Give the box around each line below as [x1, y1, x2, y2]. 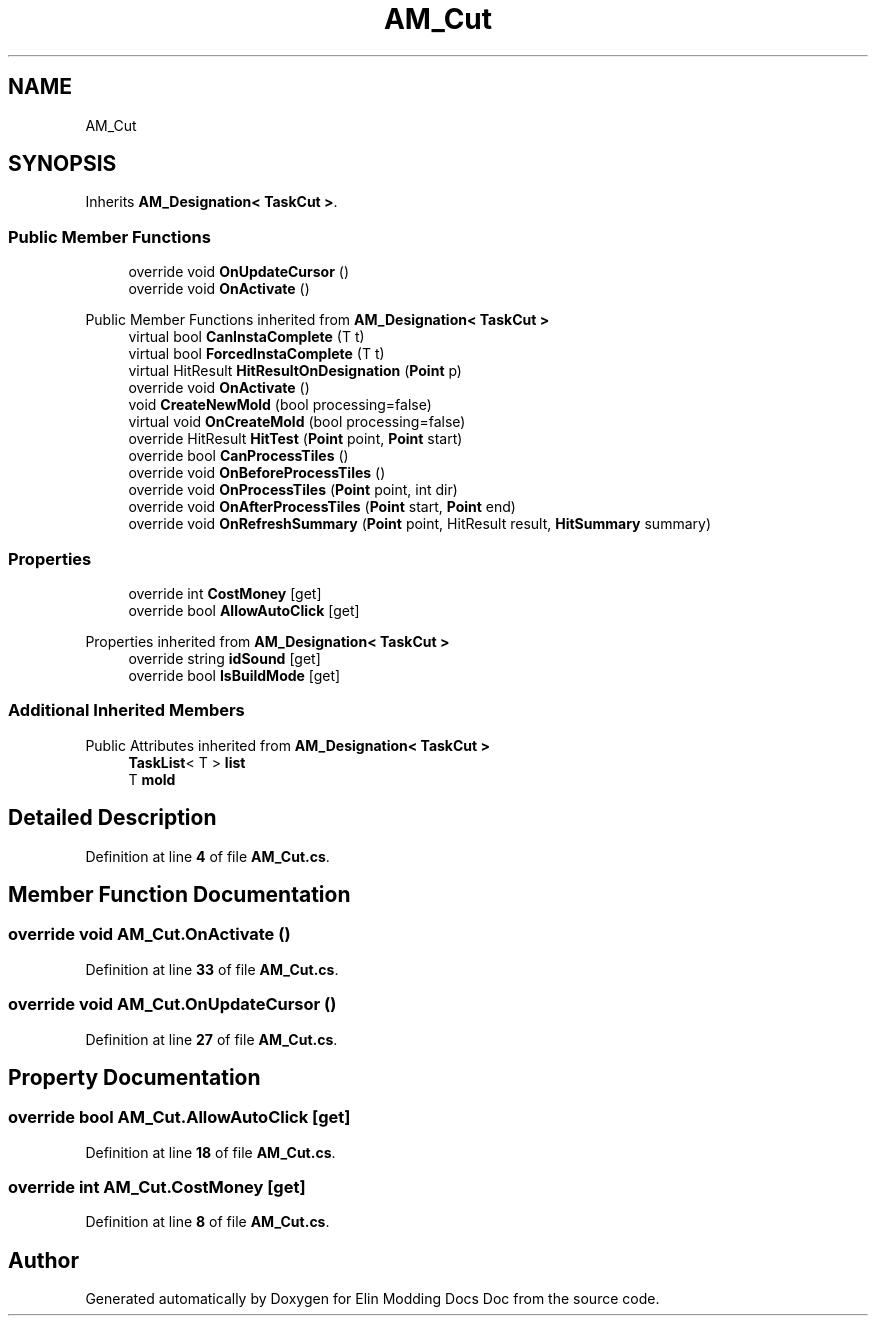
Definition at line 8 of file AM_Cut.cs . [85, 1213, 330, 1231]
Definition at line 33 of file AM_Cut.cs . [85, 960, 339, 978]
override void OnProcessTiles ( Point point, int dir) [128, 481, 458, 499]
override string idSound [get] [128, 649, 321, 667]
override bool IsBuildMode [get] [128, 666, 341, 684]
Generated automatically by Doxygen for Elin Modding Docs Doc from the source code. [85, 1290, 660, 1308]
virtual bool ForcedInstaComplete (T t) [128, 345, 385, 363]
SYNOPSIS [8, 151, 117, 177]
